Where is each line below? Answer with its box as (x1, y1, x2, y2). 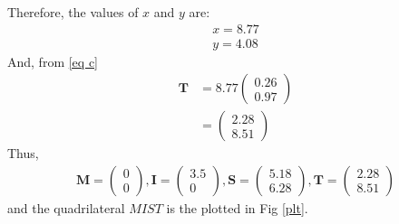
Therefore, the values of (7, 3, 139, 21)
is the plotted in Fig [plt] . (166, 198, 308, 217)
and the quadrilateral (7, 198, 125, 217)
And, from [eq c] (7, 51, 98, 70)
